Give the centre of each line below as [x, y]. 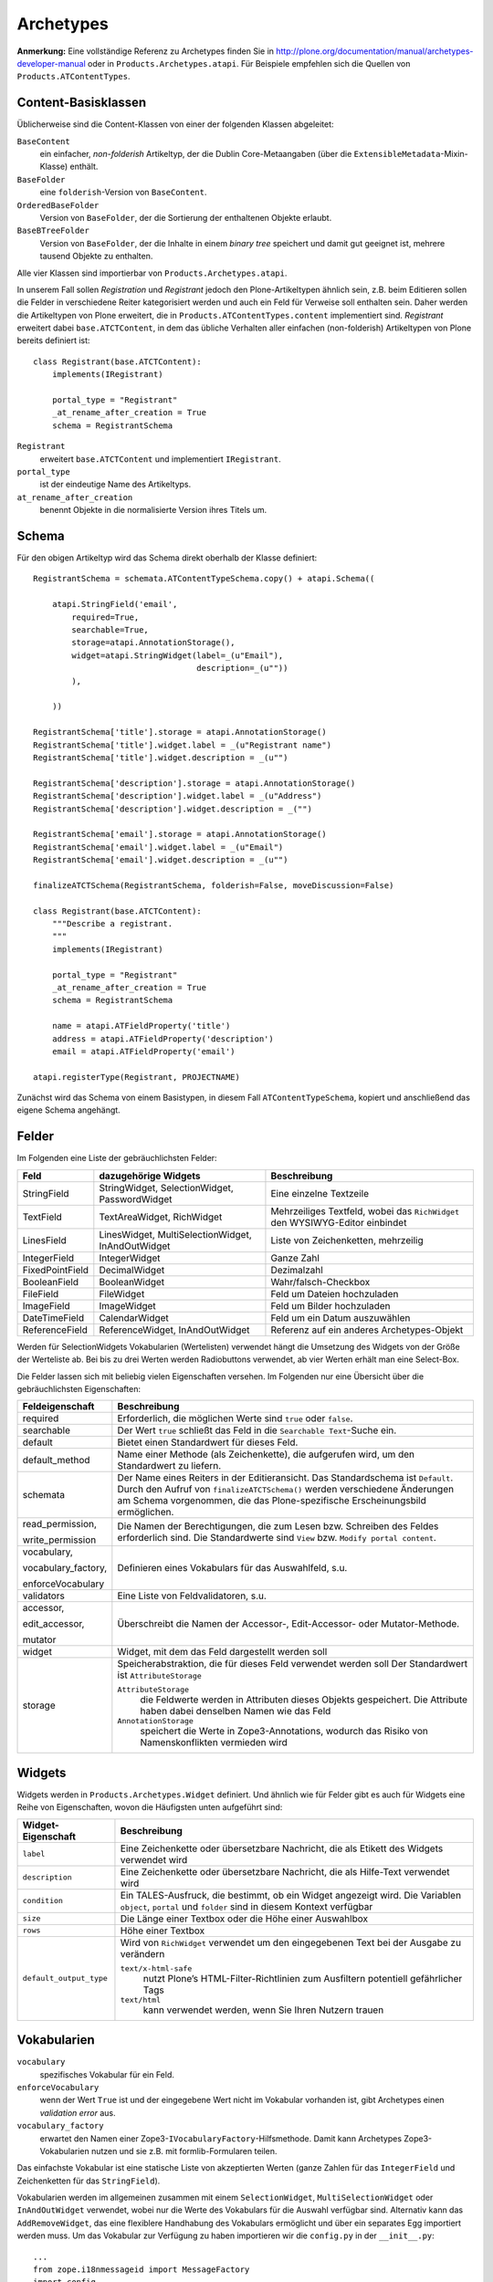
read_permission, [60, 1524]
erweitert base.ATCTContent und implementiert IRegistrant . [161, 459]
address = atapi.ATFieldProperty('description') [163, 1039]
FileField [41, 1293]
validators [44, 1596]
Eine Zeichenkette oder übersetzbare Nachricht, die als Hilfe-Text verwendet [285, 1871]
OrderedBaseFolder [58, 205]
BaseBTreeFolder [53, 231]
